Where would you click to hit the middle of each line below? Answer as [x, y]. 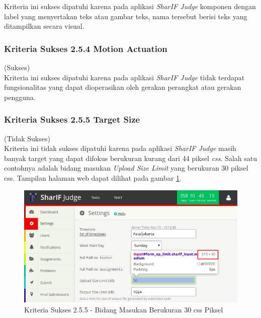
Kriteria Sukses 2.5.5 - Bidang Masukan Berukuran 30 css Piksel [124, 309]
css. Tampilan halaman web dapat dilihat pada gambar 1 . [93, 177]
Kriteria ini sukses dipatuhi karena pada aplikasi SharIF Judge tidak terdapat [124, 77]
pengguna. [20, 97]
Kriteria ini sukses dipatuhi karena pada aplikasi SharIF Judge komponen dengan [130, 6]
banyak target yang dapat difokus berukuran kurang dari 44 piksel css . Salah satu [130, 158]
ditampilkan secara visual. [44, 26]
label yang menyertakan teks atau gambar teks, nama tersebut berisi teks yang [126, 16]
